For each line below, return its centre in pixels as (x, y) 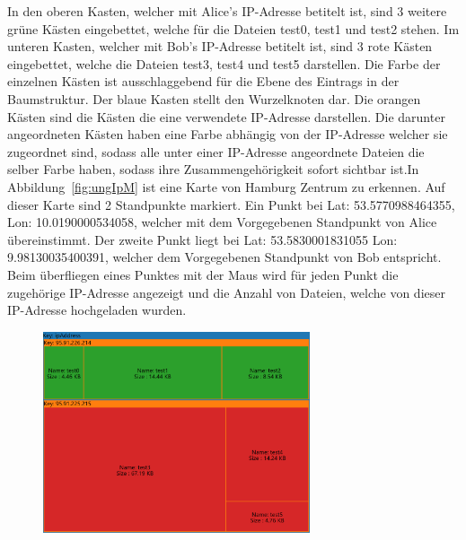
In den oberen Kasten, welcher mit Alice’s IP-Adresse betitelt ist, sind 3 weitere (227, 11)
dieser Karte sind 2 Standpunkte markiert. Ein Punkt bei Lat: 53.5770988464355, (231, 204)
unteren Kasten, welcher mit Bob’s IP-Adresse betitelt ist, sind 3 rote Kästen (220, 46)
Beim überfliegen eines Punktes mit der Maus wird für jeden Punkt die (203, 274)
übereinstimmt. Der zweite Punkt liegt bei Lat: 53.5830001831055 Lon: (202, 239)
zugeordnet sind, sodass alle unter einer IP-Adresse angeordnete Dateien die (216, 151)
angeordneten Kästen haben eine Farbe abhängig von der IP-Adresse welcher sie (228, 134)
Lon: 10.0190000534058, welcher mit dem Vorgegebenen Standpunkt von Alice (222, 222)
